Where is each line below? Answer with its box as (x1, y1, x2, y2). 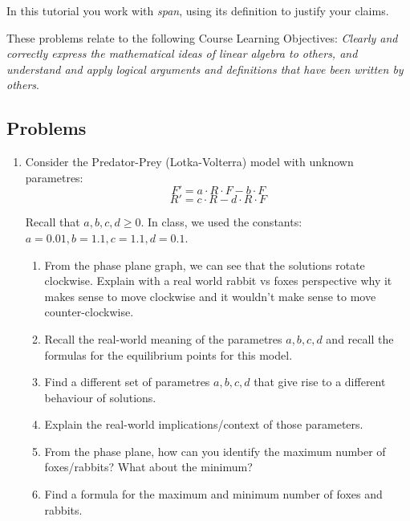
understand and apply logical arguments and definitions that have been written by (6, 60, 404, 77)
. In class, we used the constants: (140, 214, 302, 230)
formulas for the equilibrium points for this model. (44, 346, 293, 363)
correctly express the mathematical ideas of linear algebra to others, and (6, 45, 358, 62)
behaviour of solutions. (44, 389, 156, 405)
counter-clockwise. (44, 303, 134, 320)
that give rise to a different (254, 373, 386, 390)
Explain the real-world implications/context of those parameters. (44, 416, 363, 433)
